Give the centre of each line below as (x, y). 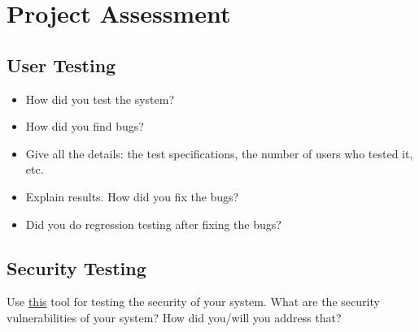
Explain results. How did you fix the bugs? (132, 196)
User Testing (61, 65)
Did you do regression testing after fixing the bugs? (153, 224)
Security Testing (76, 267)
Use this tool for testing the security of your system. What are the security (193, 302)
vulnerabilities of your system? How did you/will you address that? (174, 317)
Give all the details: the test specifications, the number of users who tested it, (219, 153)
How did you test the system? (100, 99)
